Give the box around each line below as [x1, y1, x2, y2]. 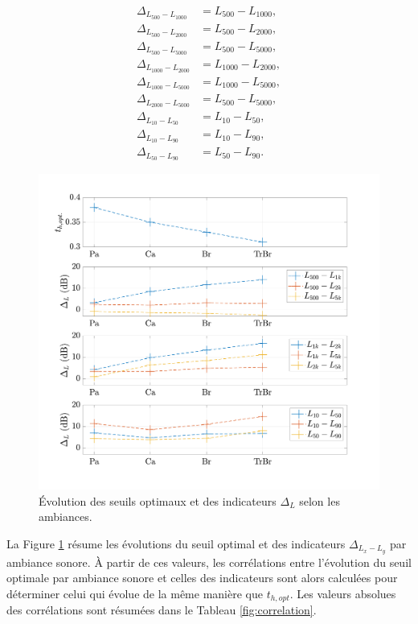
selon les [299, 492, 340, 509]
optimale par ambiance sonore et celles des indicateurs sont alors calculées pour [6, 569, 398, 586]
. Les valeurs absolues [289, 585, 396, 601]
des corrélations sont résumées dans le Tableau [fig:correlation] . [6, 601, 317, 618]
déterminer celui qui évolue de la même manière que [6, 585, 263, 601]
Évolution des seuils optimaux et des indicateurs [39, 492, 277, 509]
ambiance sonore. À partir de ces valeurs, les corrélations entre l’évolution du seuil [6, 553, 412, 570]
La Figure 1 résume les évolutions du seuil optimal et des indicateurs [6, 535, 346, 552]
